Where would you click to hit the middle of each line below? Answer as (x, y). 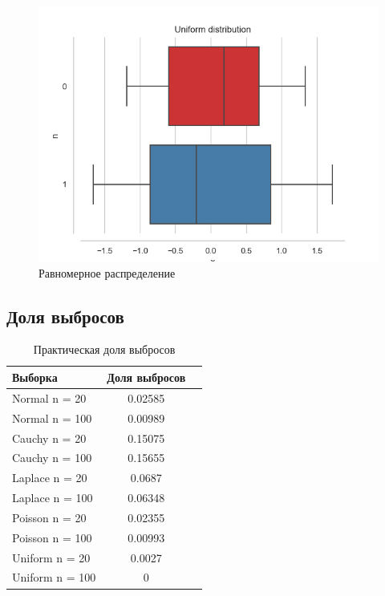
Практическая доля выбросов (104, 349)
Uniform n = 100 (54, 577)
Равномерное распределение (107, 272)
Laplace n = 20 (50, 478)
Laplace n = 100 (53, 498)
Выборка (35, 377)
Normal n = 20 (49, 397)
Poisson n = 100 (52, 537)
